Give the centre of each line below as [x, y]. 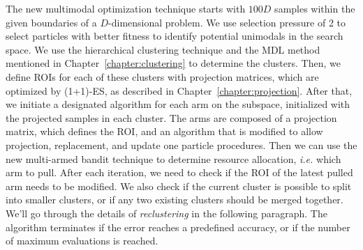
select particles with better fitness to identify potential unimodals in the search [175, 36]
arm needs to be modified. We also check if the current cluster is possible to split [179, 186]
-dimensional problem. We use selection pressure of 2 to [227, 22]
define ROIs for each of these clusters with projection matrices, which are [162, 76]
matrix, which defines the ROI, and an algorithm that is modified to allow [164, 131]
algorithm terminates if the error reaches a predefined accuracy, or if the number [178, 227]
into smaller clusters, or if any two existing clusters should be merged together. [175, 200]
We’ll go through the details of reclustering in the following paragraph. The [166, 213]
